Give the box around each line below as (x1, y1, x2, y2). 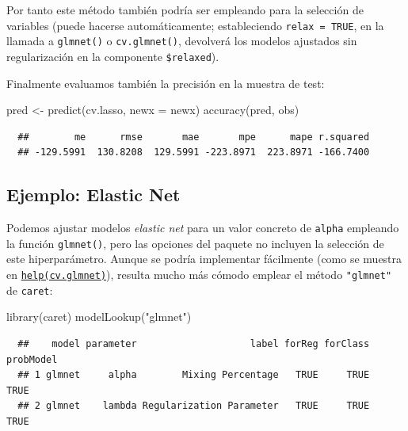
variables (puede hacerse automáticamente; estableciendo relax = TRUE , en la (6, 17, 384, 33)
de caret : (6, 281, 53, 298)
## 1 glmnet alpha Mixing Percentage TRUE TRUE (17, 369, 370, 381)
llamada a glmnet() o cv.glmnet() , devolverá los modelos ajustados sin (6, 32, 357, 49)
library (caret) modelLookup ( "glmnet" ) (6, 308, 192, 325)
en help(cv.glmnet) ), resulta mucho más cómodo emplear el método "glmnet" (6, 266, 392, 283)
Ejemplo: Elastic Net (6, 182, 181, 207)
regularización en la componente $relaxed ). (6, 48, 219, 64)
